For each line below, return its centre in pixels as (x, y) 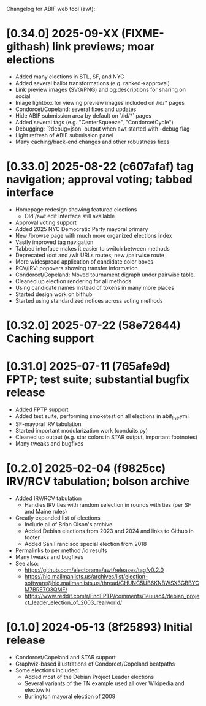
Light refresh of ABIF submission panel (64, 135)
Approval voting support (46, 222)
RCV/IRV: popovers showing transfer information (76, 268)
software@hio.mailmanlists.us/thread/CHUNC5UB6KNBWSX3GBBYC (112, 583)
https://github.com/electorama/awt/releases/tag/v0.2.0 (94, 570)
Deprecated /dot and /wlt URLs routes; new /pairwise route (90, 255)
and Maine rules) (46, 511)
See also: (27, 563)
